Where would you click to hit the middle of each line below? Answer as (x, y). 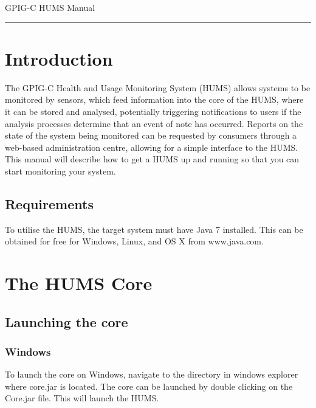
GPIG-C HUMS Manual (50, 7)
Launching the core (67, 321)
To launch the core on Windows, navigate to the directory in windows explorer (152, 374)
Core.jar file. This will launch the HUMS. (82, 398)
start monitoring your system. (60, 171)
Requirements (49, 203)
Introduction (59, 58)
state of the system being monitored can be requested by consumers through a (151, 135)
